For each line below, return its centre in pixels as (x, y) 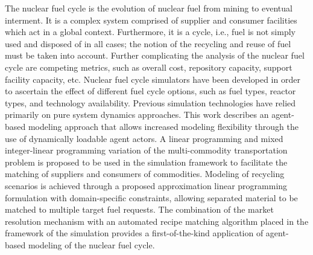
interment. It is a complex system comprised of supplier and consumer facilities (151, 20)
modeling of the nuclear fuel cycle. (91, 244)
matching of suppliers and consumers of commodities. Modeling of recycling (145, 174)
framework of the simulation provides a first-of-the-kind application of (134, 233)
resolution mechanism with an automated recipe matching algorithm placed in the (157, 221)
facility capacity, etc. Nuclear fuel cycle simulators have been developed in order (153, 79)
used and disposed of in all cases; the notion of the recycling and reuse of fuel (148, 43)
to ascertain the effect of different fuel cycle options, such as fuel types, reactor (150, 91)
